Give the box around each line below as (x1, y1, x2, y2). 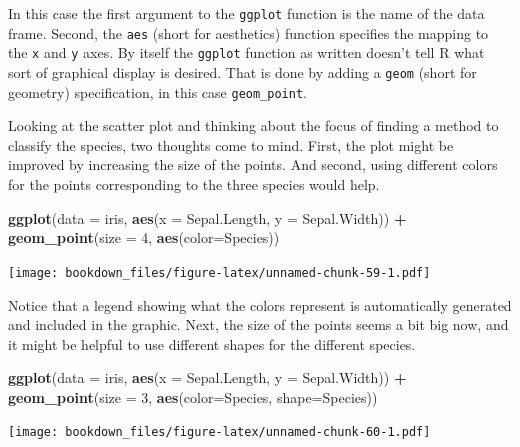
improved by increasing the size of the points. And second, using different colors (8, 154, 498, 175)
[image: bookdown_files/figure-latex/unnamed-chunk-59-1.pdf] (8, 265, 431, 280)
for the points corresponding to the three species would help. (8, 174, 380, 195)
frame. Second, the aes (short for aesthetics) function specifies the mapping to (8, 22, 489, 43)
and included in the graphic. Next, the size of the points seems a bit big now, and (8, 314, 509, 335)
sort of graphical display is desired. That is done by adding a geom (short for (8, 61, 477, 82)
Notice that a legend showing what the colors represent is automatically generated (8, 294, 512, 315)
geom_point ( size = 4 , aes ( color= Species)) (8, 227, 280, 248)
